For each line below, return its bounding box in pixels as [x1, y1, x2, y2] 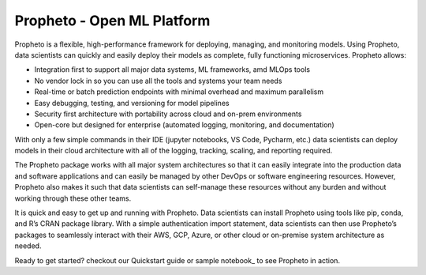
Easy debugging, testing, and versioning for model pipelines [34, 98, 230, 107]
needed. [14, 241, 42, 251]
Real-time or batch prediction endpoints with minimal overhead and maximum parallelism [34, 87, 324, 96]
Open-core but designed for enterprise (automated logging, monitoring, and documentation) [34, 120, 334, 130]
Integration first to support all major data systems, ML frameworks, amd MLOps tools [34, 65, 311, 74]
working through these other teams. [14, 194, 132, 203]
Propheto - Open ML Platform [14, 12, 211, 29]
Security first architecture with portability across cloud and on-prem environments [34, 109, 302, 119]
